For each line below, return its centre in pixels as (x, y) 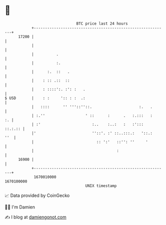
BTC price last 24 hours (102, 24)
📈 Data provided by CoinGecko (37, 195)
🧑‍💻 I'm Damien (20, 207)
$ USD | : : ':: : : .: (45, 98)
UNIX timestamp (101, 186)
